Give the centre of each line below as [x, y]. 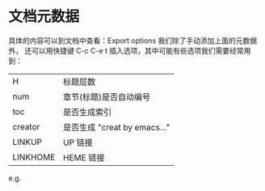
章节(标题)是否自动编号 [107, 96]
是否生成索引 [88, 112]
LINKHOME [34, 157]
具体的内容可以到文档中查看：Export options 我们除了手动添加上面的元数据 [132, 40]
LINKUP [27, 142]
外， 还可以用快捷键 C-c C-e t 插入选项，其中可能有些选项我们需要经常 [126, 50]
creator [26, 126]
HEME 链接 [84, 157]
